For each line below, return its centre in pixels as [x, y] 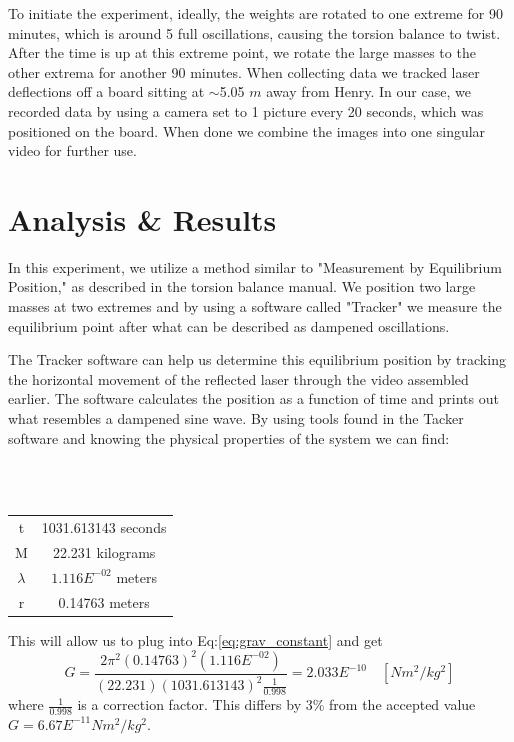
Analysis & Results [142, 218]
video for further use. [72, 150]
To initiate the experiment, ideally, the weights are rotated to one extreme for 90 [255, 13]
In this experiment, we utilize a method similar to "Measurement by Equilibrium [255, 266]
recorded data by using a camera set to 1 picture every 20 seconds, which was [246, 110]
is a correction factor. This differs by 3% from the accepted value [276, 704]
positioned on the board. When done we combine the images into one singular [247, 130]
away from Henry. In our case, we [368, 91]
